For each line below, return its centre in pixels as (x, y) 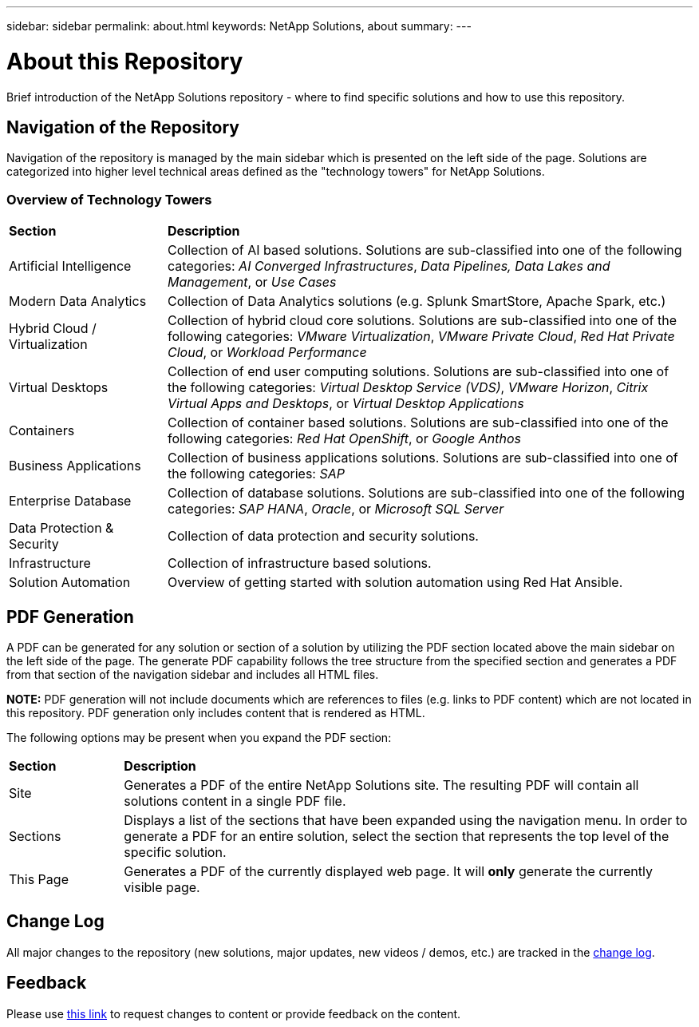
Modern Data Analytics (78, 301)
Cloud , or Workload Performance (267, 353)
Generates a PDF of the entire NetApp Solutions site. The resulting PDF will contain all (381, 785)
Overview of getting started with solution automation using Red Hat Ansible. (395, 583)
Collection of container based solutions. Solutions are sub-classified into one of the (418, 423)
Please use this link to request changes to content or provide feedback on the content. (234, 1013)
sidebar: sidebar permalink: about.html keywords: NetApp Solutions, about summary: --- (239, 26)
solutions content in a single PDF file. (235, 801)
